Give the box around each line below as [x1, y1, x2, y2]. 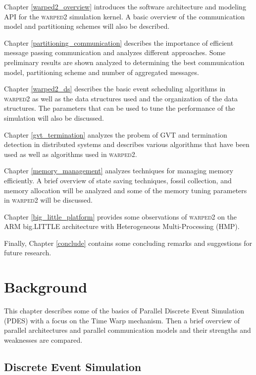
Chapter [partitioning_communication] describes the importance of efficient [4, 37, 234, 48]
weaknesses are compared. [4, 334, 83, 345]
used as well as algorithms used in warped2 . [4, 149, 137, 159]
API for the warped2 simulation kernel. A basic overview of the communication [4, 11, 245, 21]
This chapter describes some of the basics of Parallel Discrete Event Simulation [4, 305, 245, 316]
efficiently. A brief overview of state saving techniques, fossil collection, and [4, 175, 232, 185]
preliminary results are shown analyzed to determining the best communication [4, 57, 245, 67]
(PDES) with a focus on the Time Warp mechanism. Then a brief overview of [4, 315, 240, 325]
